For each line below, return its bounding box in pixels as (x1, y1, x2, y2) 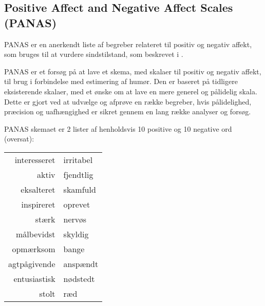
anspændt (63, 257, 99, 270)
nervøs (63, 213, 87, 225)
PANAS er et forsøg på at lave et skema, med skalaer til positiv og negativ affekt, (4, 66, 261, 76)
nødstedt (63, 272, 95, 284)
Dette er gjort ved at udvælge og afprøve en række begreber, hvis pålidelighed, (4, 96, 252, 107)
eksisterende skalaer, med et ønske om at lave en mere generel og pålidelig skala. (4, 86, 257, 96)
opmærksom (12, 242, 55, 255)
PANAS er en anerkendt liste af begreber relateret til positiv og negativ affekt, (4, 38, 252, 49)
